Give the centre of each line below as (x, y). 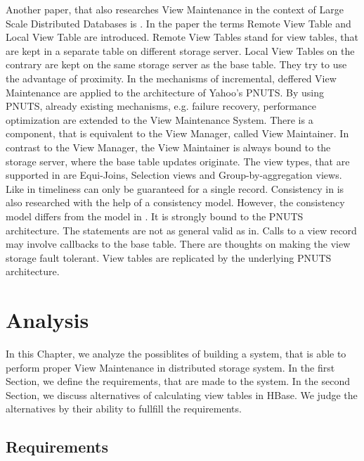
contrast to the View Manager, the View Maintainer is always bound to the (168, 147)
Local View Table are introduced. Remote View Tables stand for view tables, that (182, 37)
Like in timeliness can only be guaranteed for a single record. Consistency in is (175, 188)
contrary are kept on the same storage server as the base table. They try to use (176, 64)
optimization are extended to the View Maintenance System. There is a (160, 119)
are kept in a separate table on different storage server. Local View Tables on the (180, 50)
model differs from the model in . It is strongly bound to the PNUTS (155, 216)
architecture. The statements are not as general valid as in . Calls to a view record (181, 230)
